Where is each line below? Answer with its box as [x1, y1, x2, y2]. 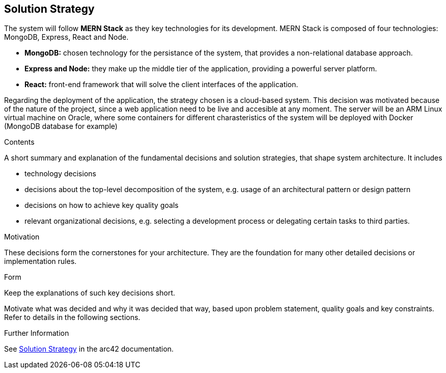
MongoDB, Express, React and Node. [4, 33, 128, 42]
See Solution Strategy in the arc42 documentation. [4, 344, 174, 354]
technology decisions [24, 169, 96, 178]
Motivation [4, 232, 40, 242]
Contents [4, 138, 35, 147]
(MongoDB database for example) [4, 122, 118, 131]
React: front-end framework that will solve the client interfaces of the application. [24, 80, 298, 89]
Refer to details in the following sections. [4, 313, 141, 322]
